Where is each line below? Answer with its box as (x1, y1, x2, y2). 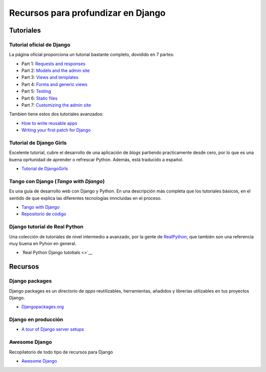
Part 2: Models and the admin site (21, 68, 90, 74)
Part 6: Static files (21, 95, 58, 101)
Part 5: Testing (21, 88, 51, 94)
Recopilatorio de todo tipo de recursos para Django (9, 349, 113, 355)
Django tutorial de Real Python (9, 223, 84, 230)
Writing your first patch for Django (21, 127, 91, 133)
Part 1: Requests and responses (21, 61, 86, 67)
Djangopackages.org (21, 304, 64, 310)
